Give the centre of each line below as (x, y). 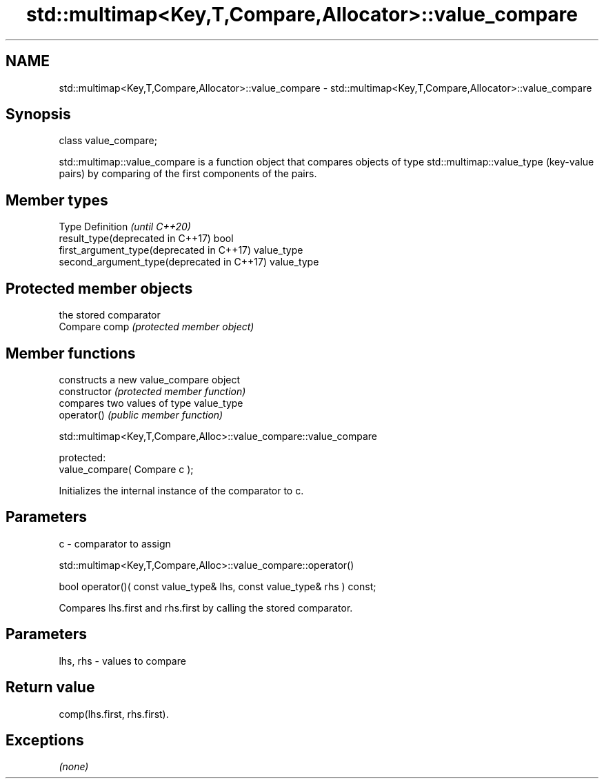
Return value (50, 687)
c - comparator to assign (115, 543)
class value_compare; (108, 141)
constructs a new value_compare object (150, 379)
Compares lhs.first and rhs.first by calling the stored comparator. (206, 607)
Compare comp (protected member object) (157, 327)
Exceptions (45, 740)
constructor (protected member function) (152, 391)
